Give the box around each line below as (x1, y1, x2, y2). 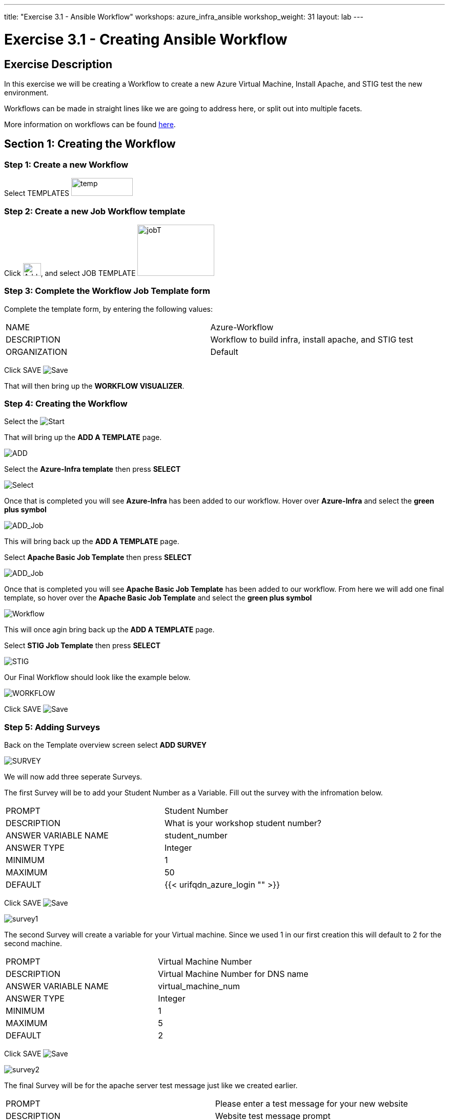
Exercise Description (4, 57, 113, 71)
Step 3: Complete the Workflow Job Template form (4, 286, 211, 296)
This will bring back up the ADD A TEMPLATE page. (4, 537, 179, 546)
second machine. (4, 939, 62, 948)
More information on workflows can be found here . (4, 119, 176, 129)
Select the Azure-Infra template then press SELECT (4, 465, 181, 474)
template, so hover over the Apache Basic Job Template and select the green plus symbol (4, 593, 312, 603)
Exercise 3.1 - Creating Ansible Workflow (4, 30, 288, 48)
